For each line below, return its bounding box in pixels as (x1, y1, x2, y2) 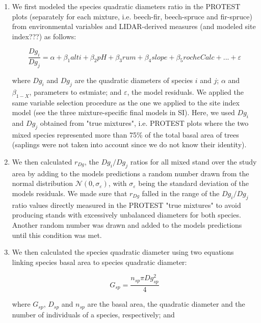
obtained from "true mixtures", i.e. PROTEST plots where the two (40, 117, 249, 128)
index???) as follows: (12, 31, 76, 41)
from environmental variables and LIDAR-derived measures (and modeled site (12, 21, 256, 32)
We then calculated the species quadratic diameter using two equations (12, 247, 234, 257)
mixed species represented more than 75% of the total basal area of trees (12, 129, 239, 140)
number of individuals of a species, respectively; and (12, 309, 175, 319)
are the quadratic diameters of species (74, 75, 193, 85)
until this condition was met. (12, 229, 102, 240)
